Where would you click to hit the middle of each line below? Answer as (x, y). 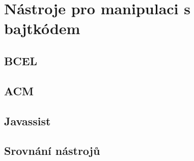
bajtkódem (42, 28)
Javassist (27, 120)
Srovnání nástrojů (52, 151)
